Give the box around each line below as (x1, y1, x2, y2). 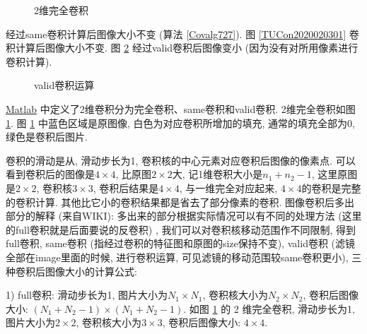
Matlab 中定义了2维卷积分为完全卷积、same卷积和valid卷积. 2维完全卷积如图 (6, 101, 356, 116)
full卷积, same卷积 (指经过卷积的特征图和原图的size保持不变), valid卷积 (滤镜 (6, 236, 356, 251)
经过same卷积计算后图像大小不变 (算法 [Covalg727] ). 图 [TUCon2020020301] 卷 (6, 26, 359, 41)
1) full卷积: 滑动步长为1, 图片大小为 (6, 287, 168, 302)
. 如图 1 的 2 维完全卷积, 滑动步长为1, (183, 301, 355, 316)
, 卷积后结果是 (93, 180, 159, 195)
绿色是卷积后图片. (6, 129, 88, 144)
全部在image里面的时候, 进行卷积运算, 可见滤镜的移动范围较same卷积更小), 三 (6, 249, 362, 264)
